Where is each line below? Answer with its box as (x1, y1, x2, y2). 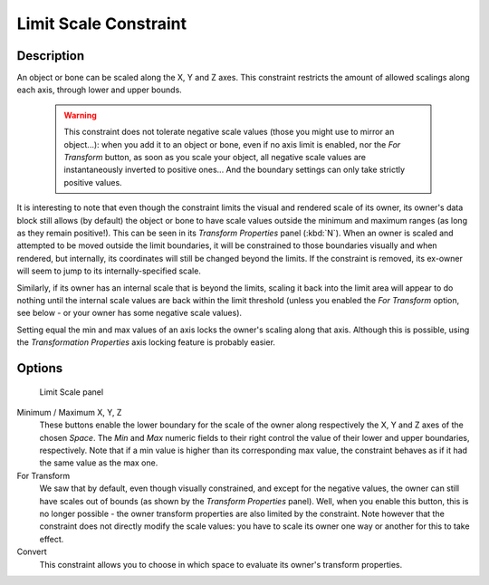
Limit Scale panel (39, 386, 104, 398)
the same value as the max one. (39, 457, 158, 468)
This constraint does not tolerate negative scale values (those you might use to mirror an (63, 127, 395, 138)
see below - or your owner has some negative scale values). (16, 308, 243, 319)
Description (16, 48, 85, 63)
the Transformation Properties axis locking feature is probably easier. (16, 337, 276, 348)
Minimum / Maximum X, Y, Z (16, 407, 122, 417)
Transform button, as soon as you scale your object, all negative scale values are (63, 152, 367, 163)
